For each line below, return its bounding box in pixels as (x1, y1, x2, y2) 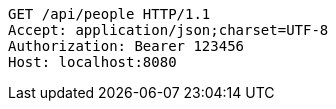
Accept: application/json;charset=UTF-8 (8, 22, 329, 38)
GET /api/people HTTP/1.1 (8, 6, 211, 22)
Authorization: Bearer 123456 (8, 38, 245, 54)
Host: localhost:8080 (8, 54, 177, 70)
